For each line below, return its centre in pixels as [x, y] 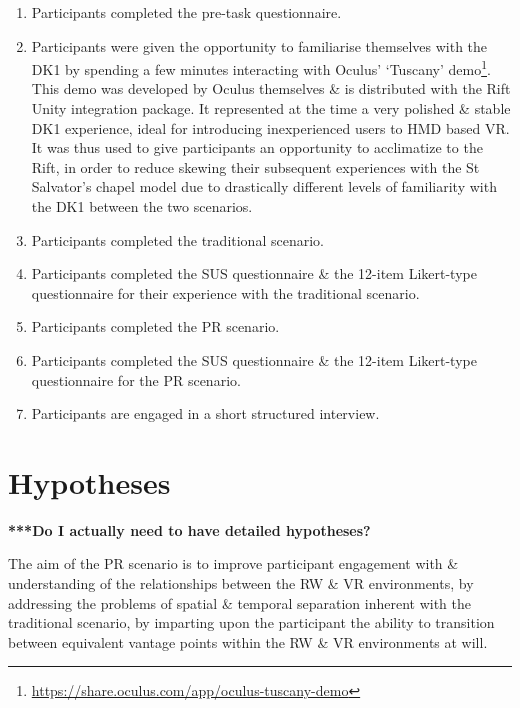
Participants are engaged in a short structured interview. [205, 413]
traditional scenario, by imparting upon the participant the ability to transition [251, 622]
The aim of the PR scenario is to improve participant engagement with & [233, 563]
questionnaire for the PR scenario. [136, 379]
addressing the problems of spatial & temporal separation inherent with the [239, 602]
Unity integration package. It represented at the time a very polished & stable [271, 108]
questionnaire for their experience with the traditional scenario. [225, 292]
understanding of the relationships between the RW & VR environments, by [241, 583]
